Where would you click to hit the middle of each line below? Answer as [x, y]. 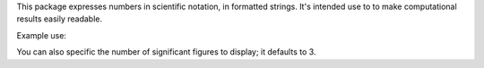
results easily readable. [60, 19]
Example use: [42, 35]
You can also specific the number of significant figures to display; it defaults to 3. [166, 52]
